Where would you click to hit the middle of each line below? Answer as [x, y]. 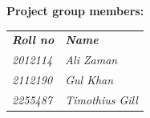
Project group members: [75, 10]
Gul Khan [89, 80]
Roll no [33, 40]
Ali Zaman [91, 60]
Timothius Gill [101, 99]
